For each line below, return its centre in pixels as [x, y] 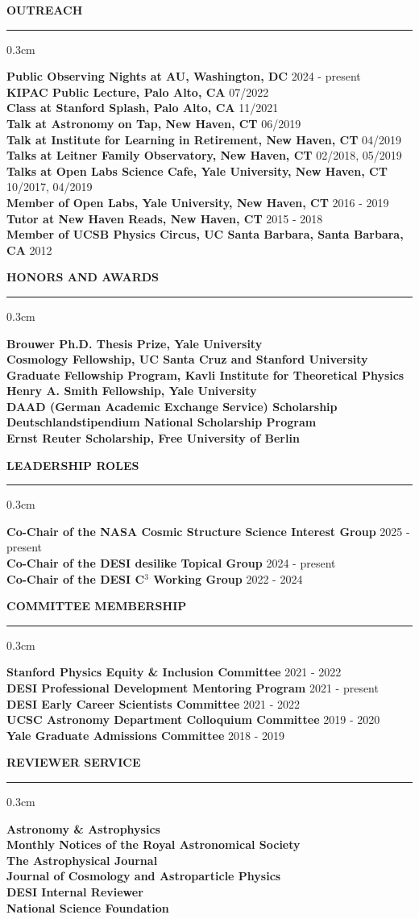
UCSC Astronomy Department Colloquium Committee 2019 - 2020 [193, 719]
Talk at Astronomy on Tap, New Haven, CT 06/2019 [154, 123]
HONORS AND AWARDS [83, 277]
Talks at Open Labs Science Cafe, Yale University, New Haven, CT [197, 170]
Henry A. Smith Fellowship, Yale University [132, 391]
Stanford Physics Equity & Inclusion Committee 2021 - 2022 [174, 672]
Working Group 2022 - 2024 [228, 578]
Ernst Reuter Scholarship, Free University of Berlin [153, 438]
